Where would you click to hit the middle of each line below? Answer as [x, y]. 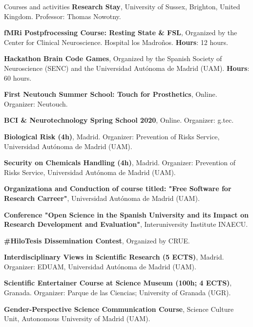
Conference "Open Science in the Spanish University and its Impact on [126, 214]
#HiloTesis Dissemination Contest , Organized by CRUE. [97, 240]
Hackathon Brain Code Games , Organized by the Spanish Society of [113, 58]
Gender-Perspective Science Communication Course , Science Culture [119, 309]
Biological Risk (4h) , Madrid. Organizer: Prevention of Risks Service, [112, 136]
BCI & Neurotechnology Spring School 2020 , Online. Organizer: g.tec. [119, 120]
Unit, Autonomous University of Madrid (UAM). [77, 318]
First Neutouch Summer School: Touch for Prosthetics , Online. [111, 94]
